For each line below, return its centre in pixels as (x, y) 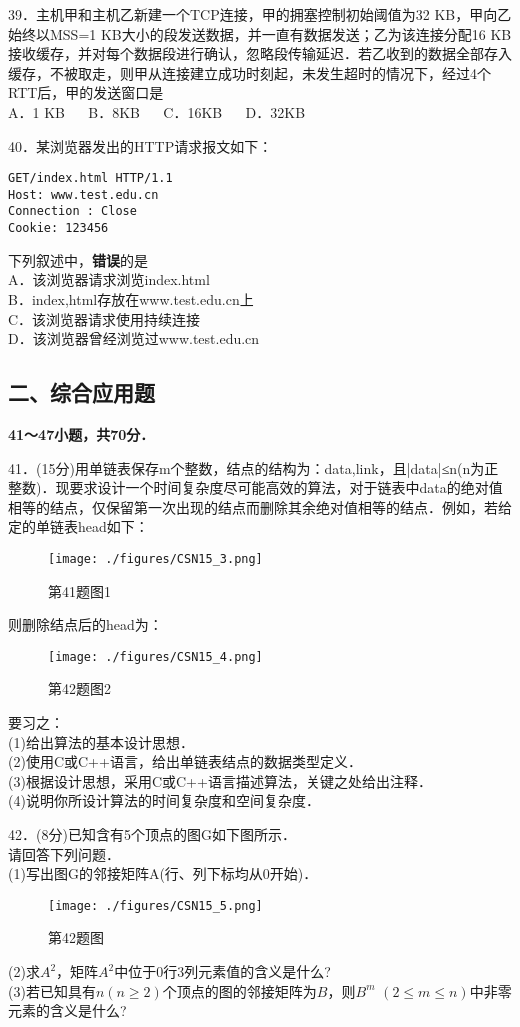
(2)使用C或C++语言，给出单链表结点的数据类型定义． (185, 761)
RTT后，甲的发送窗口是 (86, 92)
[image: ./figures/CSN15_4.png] (155, 656)
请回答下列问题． (64, 853)
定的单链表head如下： (78, 526)
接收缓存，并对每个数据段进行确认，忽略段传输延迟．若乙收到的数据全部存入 (260, 53)
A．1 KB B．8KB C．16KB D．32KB (157, 111)
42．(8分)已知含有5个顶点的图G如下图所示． (152, 833)
